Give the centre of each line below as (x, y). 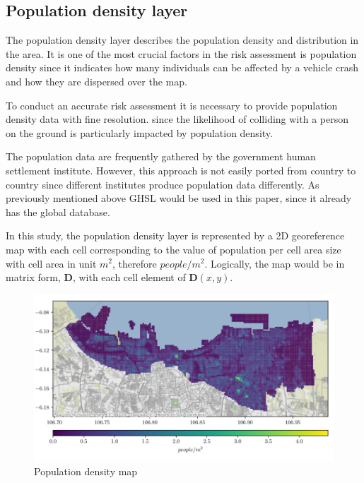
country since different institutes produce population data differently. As (163, 184)
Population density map (86, 471)
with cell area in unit (51, 263)
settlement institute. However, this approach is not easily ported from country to (181, 170)
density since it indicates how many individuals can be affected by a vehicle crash (182, 67)
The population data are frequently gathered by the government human (161, 156)
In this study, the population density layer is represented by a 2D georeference (175, 235)
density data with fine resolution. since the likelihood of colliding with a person (177, 119)
